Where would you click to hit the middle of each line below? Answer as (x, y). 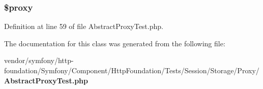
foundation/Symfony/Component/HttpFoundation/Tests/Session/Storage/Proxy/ (132, 70)
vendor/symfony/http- (39, 60)
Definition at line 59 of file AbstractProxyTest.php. (84, 26)
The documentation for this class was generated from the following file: (115, 43)
